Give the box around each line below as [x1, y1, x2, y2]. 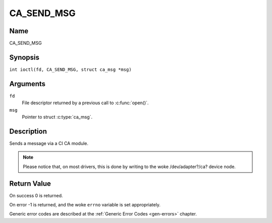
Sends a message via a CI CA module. [9, 140, 89, 146]
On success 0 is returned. [9, 192, 63, 198]
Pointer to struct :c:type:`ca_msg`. [22, 114, 93, 120]
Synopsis [9, 53, 40, 61]
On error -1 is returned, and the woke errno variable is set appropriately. [9, 202, 161, 208]
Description [9, 127, 47, 135]
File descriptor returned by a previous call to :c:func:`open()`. [22, 100, 149, 106]
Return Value [9, 179, 51, 188]
